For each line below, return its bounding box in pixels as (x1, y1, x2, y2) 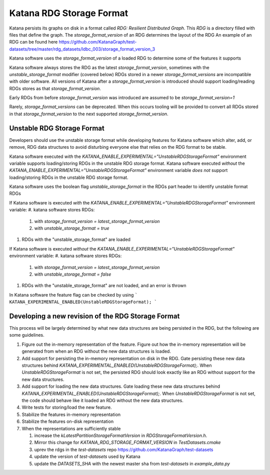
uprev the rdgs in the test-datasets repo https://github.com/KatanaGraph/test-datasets (34, 446, 213, 452)
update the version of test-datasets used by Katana (34, 453, 141, 459)
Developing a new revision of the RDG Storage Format (9, 312, 180, 320)
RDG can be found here (9, 39, 58, 45)
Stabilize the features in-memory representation (21, 411, 121, 417)
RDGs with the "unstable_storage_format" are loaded (21, 236, 131, 243)
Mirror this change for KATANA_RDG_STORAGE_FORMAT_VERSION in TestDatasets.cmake (34, 439, 221, 445)
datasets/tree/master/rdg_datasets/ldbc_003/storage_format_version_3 (9, 46, 155, 52)
